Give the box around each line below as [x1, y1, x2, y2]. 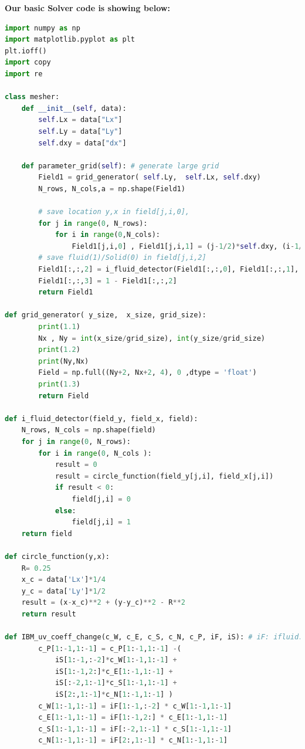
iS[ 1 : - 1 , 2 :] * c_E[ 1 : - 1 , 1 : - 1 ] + [55, 667, 173, 676]
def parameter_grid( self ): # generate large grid [21, 161, 219, 170]
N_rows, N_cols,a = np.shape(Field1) [38, 184, 185, 193]
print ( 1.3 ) [38, 380, 80, 388]
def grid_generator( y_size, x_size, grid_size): [5, 311, 206, 320]
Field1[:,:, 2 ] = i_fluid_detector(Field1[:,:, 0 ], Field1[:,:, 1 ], [38, 265, 299, 274]
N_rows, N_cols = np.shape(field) [21, 426, 156, 435]
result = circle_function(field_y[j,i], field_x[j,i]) [55, 472, 274, 480]
